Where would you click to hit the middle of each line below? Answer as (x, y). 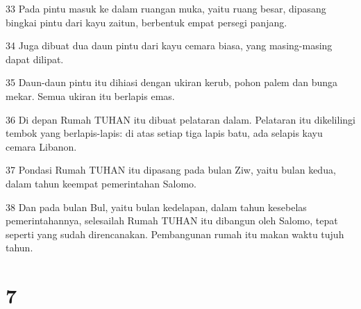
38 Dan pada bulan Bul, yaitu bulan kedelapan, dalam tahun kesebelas (156, 207)
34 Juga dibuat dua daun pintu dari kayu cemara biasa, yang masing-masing (169, 45)
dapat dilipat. (35, 59)
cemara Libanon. (41, 146)
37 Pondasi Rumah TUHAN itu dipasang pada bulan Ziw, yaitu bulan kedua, (171, 170)
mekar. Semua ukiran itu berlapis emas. (90, 95)
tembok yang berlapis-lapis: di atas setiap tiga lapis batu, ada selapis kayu (164, 133)
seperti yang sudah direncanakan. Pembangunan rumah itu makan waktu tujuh (175, 234)
